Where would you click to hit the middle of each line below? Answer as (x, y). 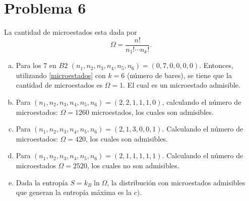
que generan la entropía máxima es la (74, 192)
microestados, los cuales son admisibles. (152, 112)
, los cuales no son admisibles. (133, 165)
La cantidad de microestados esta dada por (71, 32)
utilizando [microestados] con (61, 75)
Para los (28, 65)
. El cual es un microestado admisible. (182, 85)
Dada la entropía (42, 182)
